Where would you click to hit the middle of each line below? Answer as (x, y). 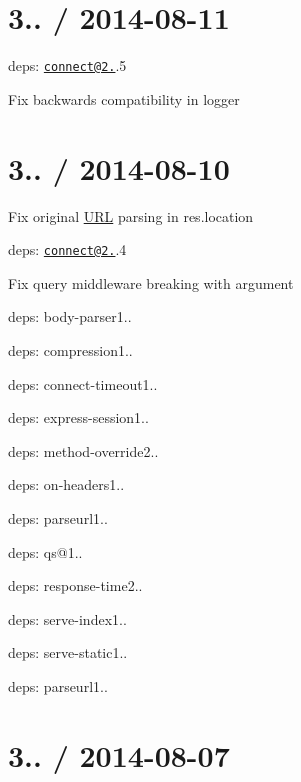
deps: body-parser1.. (70, 316)
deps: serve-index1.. (67, 618)
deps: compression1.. (70, 349)
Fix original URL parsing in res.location (131, 215)
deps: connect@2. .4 (67, 249)
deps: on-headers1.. (66, 484)
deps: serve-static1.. (68, 652)
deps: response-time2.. (75, 585)
